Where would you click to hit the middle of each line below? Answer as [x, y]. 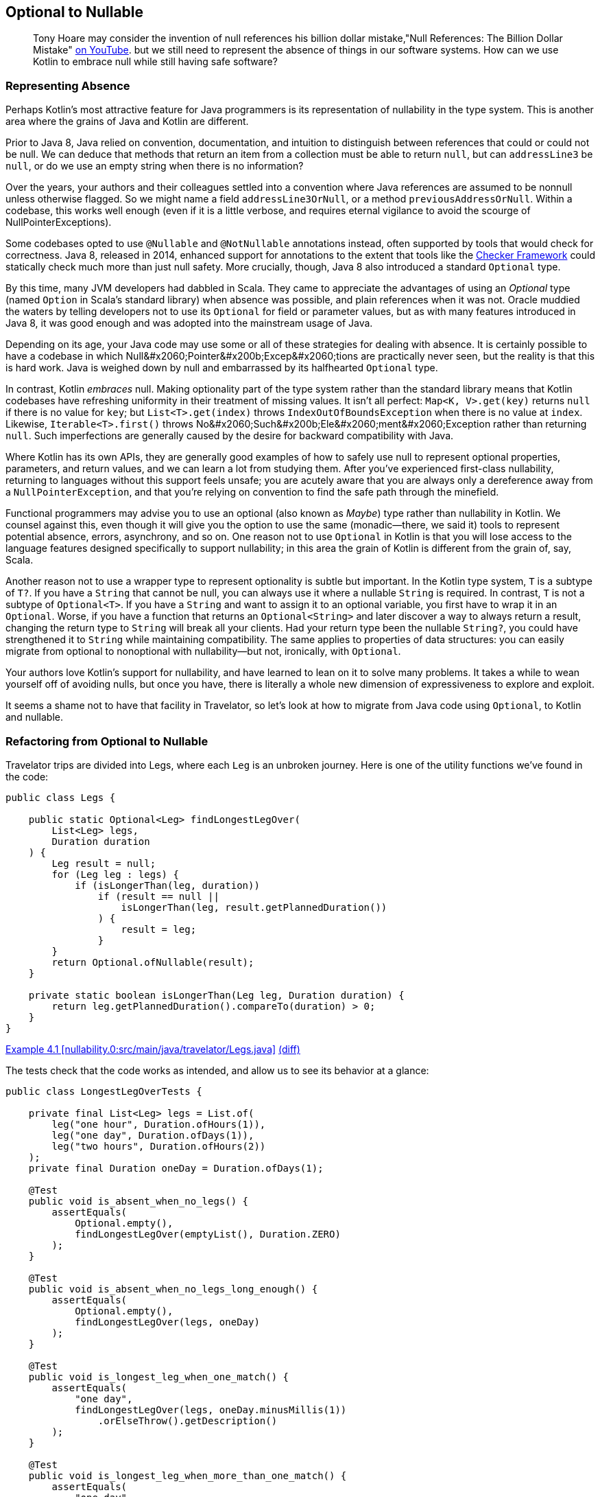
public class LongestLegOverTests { [104, 1091]
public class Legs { [61, 797]
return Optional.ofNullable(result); [153, 962]
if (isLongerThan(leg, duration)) [167, 885]
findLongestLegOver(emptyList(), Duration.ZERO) [208, 1234]
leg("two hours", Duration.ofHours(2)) [159, 1146]
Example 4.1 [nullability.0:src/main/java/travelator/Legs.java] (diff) [153, 1049]
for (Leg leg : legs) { [115, 874]
